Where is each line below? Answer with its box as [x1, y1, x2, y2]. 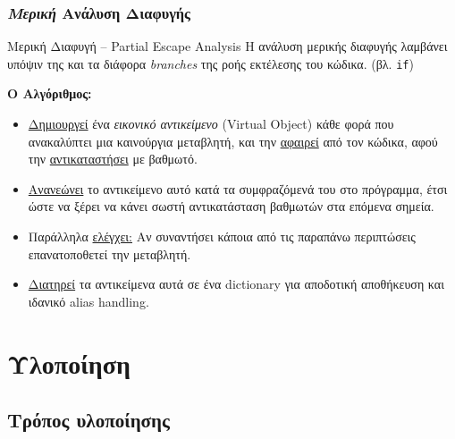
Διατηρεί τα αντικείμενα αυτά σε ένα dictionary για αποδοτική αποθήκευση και [28, 274, 444, 293]
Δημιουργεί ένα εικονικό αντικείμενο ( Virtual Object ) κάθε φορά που [28, 114, 394, 133]
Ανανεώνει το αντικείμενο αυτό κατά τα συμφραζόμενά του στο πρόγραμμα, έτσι [28, 179, 448, 198]
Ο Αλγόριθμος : [7, 84, 92, 103]
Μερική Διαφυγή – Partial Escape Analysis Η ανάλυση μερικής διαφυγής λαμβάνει [7, 37, 448, 55]
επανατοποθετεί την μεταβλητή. [28, 244, 191, 263]
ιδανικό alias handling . [28, 291, 149, 310]
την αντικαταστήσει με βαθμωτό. [28, 149, 198, 168]
